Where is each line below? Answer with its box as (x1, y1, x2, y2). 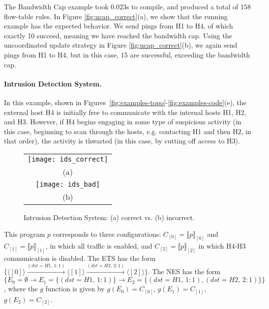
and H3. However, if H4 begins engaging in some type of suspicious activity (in (4, 116, 241, 127)
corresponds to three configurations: (53, 228, 161, 239)
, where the (4, 283, 38, 294)
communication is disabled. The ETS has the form (4, 253, 156, 263)
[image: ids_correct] (28, 155, 108, 163)
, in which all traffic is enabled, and (45, 241, 152, 251)
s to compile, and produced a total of (126, 1, 239, 11)
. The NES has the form (148, 266, 221, 276)
